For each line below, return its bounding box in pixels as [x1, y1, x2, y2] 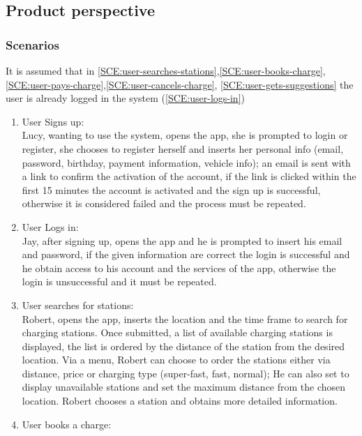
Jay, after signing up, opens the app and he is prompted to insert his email [22, 233, 342, 248]
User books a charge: [22, 416, 112, 431]
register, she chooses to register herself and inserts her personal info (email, [22, 141, 344, 156]
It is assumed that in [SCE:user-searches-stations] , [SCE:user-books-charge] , [6, 63, 326, 77]
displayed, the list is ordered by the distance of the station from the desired [22, 338, 345, 353]
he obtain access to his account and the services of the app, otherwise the [22, 260, 336, 275]
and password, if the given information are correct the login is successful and [22, 247, 350, 262]
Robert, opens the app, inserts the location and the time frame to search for [22, 311, 348, 326]
